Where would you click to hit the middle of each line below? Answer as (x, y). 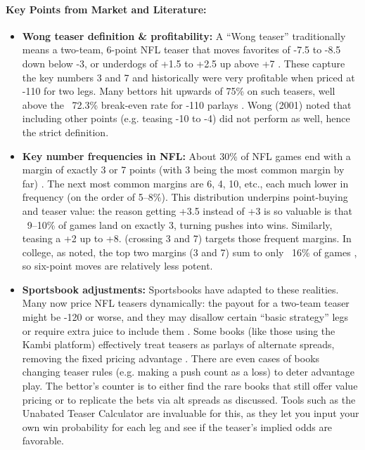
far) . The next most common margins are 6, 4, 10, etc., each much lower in (185, 183)
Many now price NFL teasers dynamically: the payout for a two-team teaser (186, 303)
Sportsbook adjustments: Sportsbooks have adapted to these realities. (180, 289)
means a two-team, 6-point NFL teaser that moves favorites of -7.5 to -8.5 (181, 49)
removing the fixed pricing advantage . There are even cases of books (171, 358)
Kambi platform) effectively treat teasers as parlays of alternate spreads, (178, 344)
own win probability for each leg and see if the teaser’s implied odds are (177, 426)
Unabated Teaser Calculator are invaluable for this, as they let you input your (191, 413)
